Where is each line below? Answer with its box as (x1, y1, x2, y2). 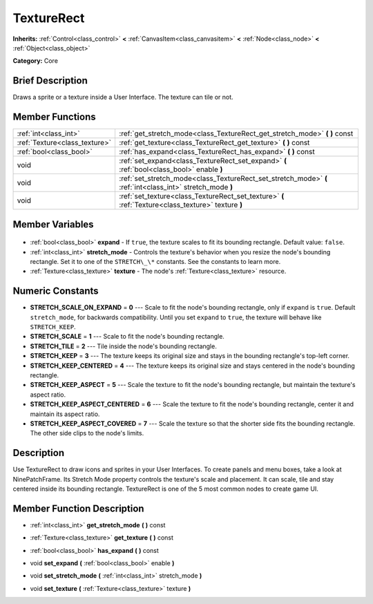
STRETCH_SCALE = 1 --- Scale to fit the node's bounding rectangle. (30, 332, 224, 341)
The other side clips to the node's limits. (30, 429, 144, 437)
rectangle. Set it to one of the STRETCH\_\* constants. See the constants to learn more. (30, 257, 281, 265)
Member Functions (12, 111, 96, 123)
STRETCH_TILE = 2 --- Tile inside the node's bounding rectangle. (30, 342, 217, 350)
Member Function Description (12, 502, 144, 514)
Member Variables (12, 218, 94, 230)
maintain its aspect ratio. (30, 410, 100, 418)
